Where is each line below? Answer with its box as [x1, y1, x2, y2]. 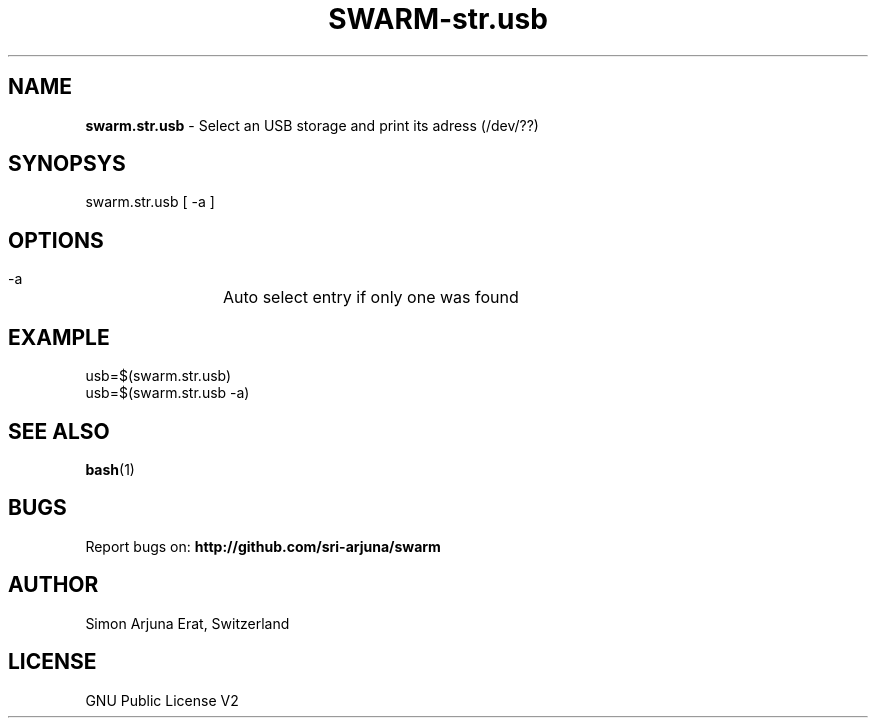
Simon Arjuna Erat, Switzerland [85, 614, 290, 632]
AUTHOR [8, 572, 99, 598]
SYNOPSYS [8, 151, 126, 177]
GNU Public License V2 [85, 691, 239, 709]
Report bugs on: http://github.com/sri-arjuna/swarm [85, 537, 441, 555]
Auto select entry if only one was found [223, 287, 519, 308]
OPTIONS [8, 227, 104, 253]
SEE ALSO [8, 418, 110, 444]
